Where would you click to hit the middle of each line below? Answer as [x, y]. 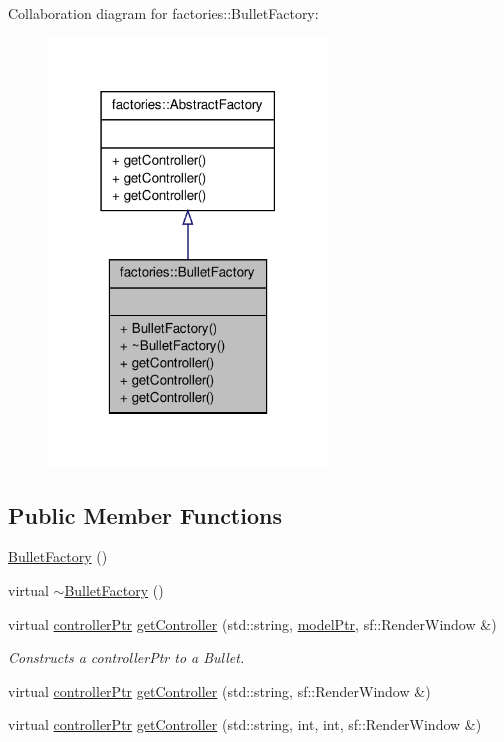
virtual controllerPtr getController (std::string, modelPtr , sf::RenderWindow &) [252, 623]
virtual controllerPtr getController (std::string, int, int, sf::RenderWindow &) [245, 724]
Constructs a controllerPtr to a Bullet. [126, 657]
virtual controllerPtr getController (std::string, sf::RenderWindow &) [219, 690]
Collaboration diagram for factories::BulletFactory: [163, 13]
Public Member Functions [145, 514]
